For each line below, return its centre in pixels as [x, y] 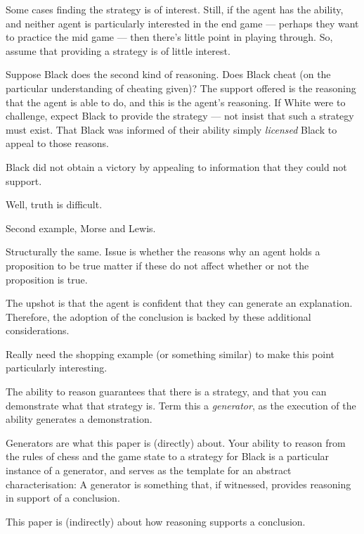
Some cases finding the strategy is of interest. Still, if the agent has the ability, [175, 9]
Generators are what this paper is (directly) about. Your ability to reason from [176, 442]
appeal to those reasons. [57, 143]
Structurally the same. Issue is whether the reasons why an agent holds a [163, 252]
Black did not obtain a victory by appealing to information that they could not [176, 166]
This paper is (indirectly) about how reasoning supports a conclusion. [156, 521]
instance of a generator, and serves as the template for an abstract [149, 470]
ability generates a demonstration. [79, 419]
